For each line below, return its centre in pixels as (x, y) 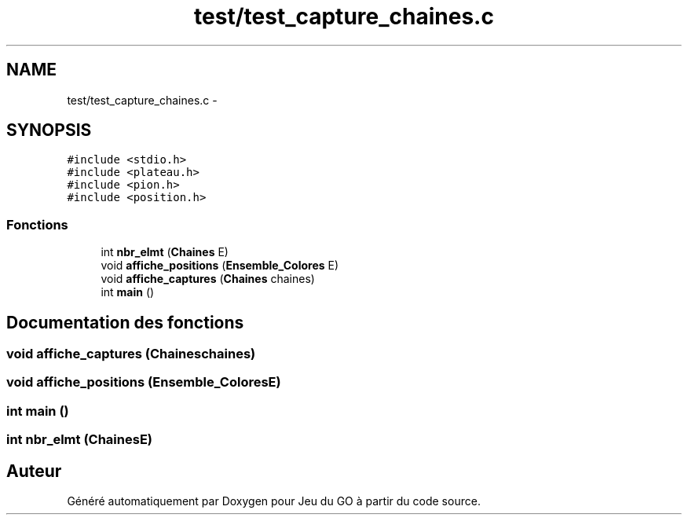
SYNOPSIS (49, 130)
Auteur (34, 471)
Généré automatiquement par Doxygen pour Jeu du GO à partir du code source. (274, 501)
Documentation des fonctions (125, 322)
